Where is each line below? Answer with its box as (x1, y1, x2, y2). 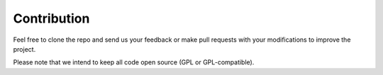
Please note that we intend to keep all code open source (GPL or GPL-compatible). (13, 58, 255, 67)
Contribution (13, 11, 90, 26)
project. (13, 45, 36, 53)
